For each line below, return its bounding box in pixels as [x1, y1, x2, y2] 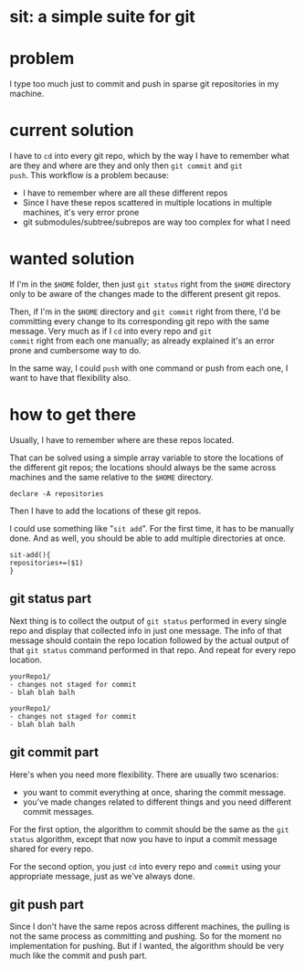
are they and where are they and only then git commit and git [9, 160, 244, 171]
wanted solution [9, 248, 135, 269]
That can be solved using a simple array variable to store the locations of [9, 452, 284, 463]
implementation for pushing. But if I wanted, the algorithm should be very [9, 941, 285, 952]
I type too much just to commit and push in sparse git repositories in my [9, 79, 279, 90]
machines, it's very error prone [22, 207, 140, 218]
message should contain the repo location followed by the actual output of [9, 635, 289, 646]
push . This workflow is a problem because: [9, 170, 169, 181]
